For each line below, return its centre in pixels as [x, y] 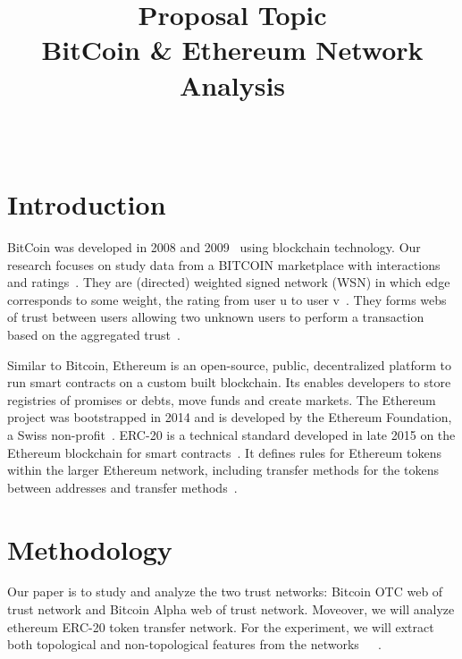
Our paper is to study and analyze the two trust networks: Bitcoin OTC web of [225, 591]
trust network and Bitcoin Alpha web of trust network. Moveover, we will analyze [231, 609]
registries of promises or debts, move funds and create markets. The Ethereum [222, 399]
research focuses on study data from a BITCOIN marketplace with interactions [224, 264]
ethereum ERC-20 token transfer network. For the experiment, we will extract [221, 626]
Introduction [87, 204]
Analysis [232, 84]
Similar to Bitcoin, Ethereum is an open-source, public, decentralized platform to [229, 364]
